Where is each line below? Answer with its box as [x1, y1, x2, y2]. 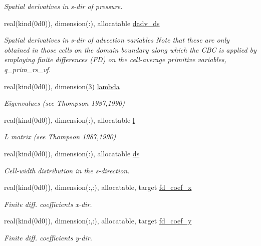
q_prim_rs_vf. [4, 64, 51, 74]
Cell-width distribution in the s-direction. [4, 165, 130, 175]
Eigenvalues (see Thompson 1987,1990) [4, 98, 125, 108]
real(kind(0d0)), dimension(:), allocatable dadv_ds [4, 18, 160, 28]
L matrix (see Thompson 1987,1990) [4, 131, 116, 142]
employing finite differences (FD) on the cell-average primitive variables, [4, 54, 226, 65]
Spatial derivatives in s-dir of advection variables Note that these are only [4, 35, 229, 45]
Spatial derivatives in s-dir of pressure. [4, 1, 123, 11]
